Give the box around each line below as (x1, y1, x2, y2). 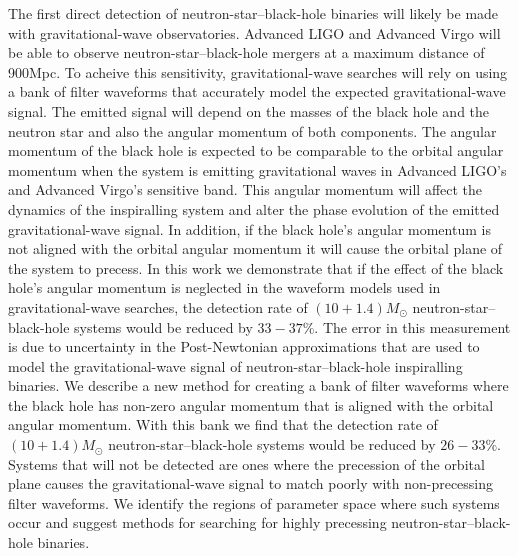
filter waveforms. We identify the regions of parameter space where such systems (8, 492, 500, 513)
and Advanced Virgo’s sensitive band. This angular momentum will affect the (8, 179, 483, 200)
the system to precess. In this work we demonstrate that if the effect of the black (8, 257, 504, 278)
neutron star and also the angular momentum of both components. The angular (8, 120, 497, 141)
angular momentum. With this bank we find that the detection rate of (8, 414, 438, 435)
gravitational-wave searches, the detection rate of (8, 296, 308, 317)
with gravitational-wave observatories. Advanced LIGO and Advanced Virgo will (8, 22, 501, 43)
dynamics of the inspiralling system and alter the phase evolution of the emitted (8, 198, 500, 219)
